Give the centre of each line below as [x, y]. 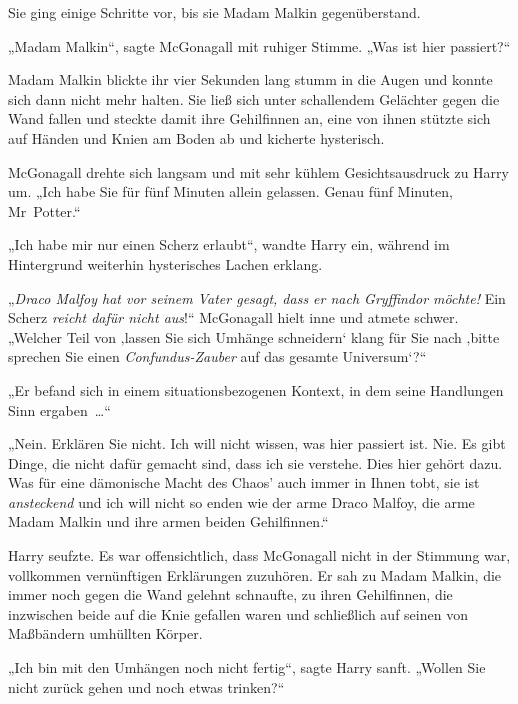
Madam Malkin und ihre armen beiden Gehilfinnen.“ [168, 521]
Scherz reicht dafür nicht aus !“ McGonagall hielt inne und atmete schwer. [233, 317]
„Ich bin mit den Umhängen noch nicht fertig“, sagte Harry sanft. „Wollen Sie [247, 667]
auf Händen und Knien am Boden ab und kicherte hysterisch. [196, 137]
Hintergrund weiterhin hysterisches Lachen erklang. [165, 263]
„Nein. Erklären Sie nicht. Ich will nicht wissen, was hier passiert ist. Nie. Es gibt [257, 443]
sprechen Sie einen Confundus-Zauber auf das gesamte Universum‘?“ [217, 356]
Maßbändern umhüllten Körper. [105, 633]
